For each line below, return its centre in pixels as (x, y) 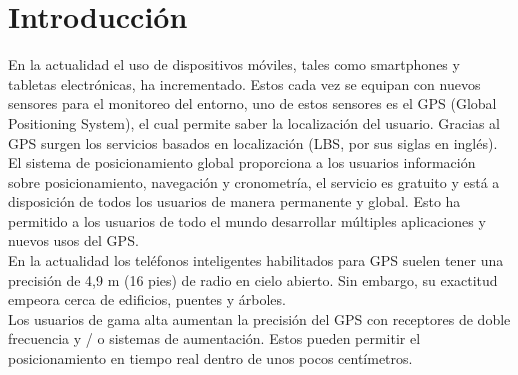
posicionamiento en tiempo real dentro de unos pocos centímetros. (210, 358)
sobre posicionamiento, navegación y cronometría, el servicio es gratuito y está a (254, 181)
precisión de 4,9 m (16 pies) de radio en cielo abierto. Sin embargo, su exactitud (253, 279)
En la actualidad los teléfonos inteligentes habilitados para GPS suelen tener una (256, 260)
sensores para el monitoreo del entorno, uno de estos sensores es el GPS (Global (252, 103)
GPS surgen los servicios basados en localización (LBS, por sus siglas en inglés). (253, 142)
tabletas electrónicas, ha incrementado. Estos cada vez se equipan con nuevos (244, 83)
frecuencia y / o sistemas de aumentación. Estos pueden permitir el (214, 338)
